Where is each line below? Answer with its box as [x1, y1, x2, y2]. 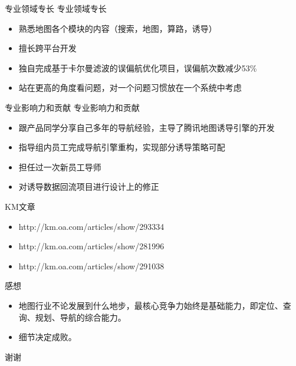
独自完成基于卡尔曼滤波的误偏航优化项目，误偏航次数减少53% [18, 61, 257, 74]
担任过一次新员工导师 [18, 160, 101, 173]
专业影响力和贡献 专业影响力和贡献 [5, 101, 140, 113]
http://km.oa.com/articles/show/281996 [18, 240, 165, 252]
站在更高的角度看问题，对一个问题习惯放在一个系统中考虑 [18, 81, 242, 94]
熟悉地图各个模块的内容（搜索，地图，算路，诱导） [18, 22, 217, 34]
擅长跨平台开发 [18, 42, 77, 54]
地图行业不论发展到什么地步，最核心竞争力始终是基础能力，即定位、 [18, 299, 283, 311]
